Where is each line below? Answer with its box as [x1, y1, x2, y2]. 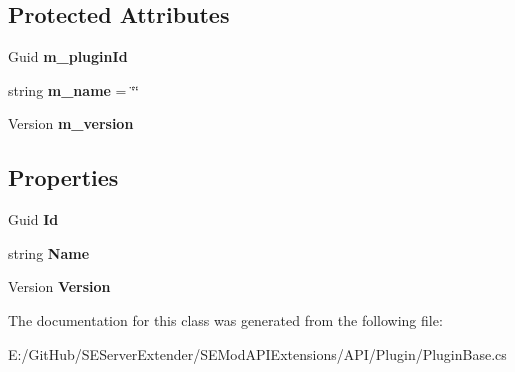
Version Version [8, 276, 111, 297]
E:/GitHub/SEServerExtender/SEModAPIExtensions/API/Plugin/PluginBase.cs [8, 343, 507, 364]
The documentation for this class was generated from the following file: [8, 309, 443, 330]
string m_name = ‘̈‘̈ [8, 79, 139, 100]
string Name [8, 242, 90, 263]
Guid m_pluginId [8, 46, 128, 67]
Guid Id [8, 209, 59, 230]
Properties [8, 162, 119, 193]
